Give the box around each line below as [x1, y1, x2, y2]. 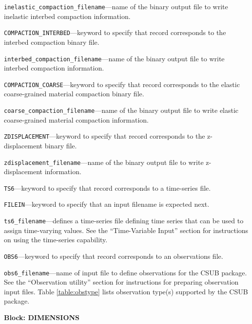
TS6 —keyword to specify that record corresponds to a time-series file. [4, 182, 211, 193]
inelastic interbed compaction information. [4, 11, 131, 21]
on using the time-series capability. [4, 234, 108, 245]
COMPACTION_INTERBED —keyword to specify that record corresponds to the [4, 27, 226, 37]
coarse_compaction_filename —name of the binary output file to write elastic [4, 105, 239, 115]
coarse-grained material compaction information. [4, 114, 149, 125]
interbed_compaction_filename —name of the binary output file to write [4, 53, 225, 63]
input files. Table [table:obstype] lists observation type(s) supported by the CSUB [4, 286, 248, 296]
